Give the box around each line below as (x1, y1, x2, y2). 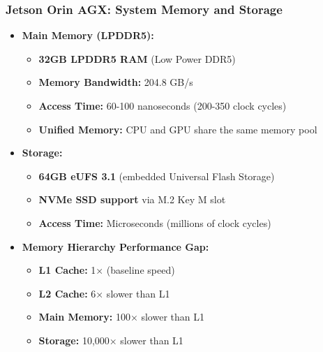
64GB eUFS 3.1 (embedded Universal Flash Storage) (38, 168, 275, 183)
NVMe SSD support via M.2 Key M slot (38, 192, 226, 207)
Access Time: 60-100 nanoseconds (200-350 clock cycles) (38, 98, 287, 112)
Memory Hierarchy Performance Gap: (22, 239, 209, 254)
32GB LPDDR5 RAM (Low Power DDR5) (38, 51, 236, 66)
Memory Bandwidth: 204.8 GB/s (38, 75, 193, 89)
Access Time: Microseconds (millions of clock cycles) (38, 215, 271, 230)
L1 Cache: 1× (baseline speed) (38, 263, 175, 277)
